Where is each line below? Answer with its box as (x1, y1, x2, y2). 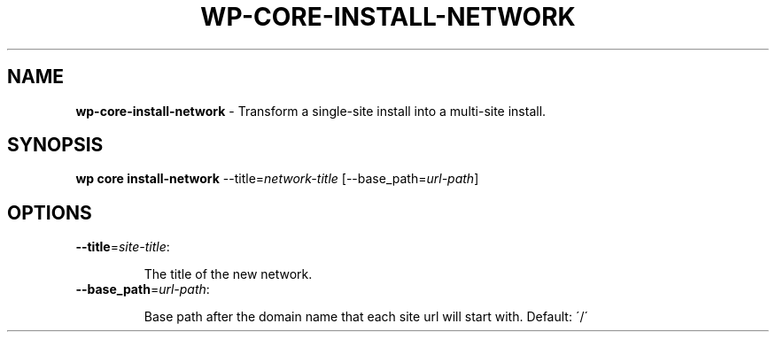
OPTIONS (7, 201, 92, 224)
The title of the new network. (144, 266, 313, 282)
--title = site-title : (75, 239, 170, 255)
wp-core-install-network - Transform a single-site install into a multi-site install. (75, 103, 547, 119)
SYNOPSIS (7, 134, 104, 157)
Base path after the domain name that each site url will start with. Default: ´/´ (144, 309, 588, 325)
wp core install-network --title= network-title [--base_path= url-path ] (75, 171, 479, 187)
